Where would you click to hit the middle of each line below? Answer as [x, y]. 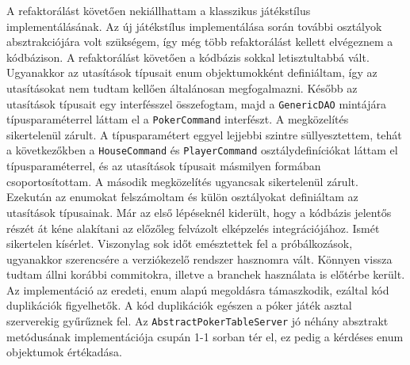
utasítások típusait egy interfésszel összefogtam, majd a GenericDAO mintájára [196, 103]
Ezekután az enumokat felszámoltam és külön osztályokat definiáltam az [182, 197]
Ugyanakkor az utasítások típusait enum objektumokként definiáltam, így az [192, 72]
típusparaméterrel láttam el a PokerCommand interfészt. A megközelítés [178, 119]
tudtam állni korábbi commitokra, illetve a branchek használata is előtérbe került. [206, 274]
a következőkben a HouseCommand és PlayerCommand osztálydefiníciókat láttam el [202, 150]
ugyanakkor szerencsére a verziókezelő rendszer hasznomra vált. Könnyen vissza [199, 259]
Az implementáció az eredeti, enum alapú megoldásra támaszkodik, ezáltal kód [198, 289]
